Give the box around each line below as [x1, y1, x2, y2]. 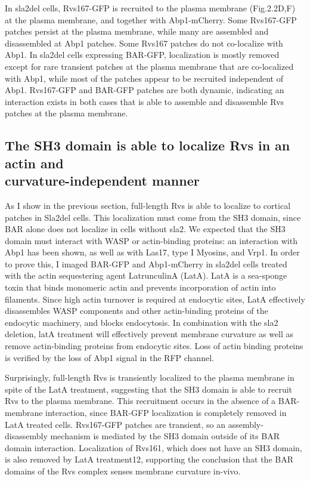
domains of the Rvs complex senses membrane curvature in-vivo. [5, 464, 241, 477]
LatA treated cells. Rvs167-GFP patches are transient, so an [5, 418, 226, 430]
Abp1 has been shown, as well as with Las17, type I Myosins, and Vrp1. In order [5, 246, 300, 258]
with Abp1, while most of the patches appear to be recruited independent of [5, 72, 283, 84]
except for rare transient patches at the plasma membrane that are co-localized [5, 60, 294, 72]
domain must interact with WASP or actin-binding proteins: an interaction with [5, 234, 297, 246]
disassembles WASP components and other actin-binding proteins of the [5, 304, 268, 317]
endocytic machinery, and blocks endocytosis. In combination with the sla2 [5, 316, 278, 328]
